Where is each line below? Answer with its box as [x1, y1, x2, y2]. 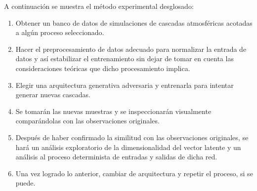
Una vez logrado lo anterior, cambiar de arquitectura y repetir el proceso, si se [15, 168, 253, 178]
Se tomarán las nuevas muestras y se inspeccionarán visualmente [15, 106, 212, 116]
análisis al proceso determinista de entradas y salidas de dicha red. [15, 152, 217, 162]
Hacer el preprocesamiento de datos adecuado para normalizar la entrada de [15, 43, 247, 54]
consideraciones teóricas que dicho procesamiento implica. [15, 63, 190, 73]
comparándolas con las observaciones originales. [15, 115, 160, 126]
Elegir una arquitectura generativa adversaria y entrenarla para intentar [15, 79, 234, 90]
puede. [15, 178, 36, 188]
